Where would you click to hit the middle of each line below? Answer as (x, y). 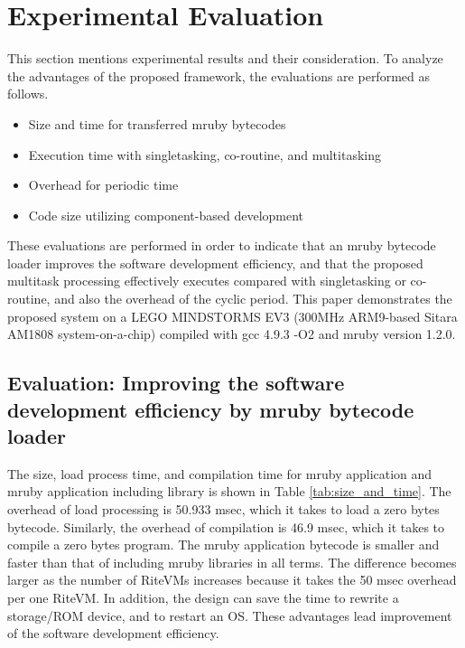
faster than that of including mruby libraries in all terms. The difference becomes (232, 562)
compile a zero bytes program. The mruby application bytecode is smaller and (223, 545)
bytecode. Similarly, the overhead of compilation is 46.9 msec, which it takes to (226, 526)
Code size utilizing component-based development (166, 215)
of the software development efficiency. (113, 633)
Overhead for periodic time (103, 185)
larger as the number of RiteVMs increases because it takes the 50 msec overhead (232, 580)
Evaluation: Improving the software (176, 383)
